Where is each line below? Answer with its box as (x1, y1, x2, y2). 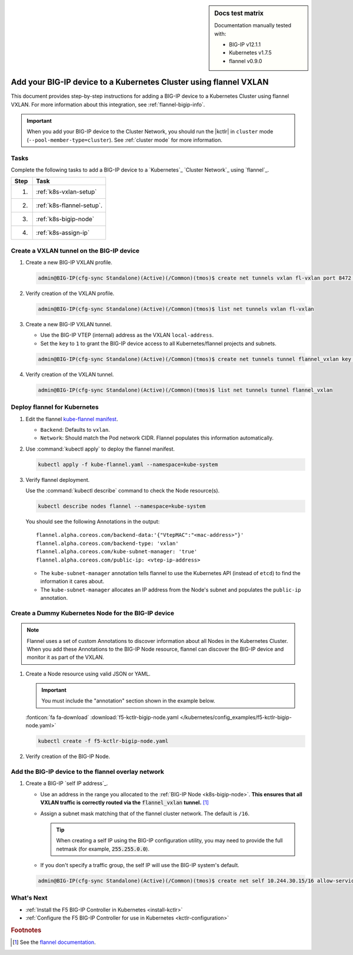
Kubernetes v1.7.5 (229, 49, 272, 56)
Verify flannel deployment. (25, 476, 90, 483)
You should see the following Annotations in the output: (25, 518, 160, 525)
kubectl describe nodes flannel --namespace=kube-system (38, 503, 206, 510)
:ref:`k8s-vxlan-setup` (36, 188, 97, 196)
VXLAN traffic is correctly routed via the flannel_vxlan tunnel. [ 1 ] (40, 799, 209, 806)
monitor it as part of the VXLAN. (26, 654, 104, 661)
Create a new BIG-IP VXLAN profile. (25, 259, 113, 266)
